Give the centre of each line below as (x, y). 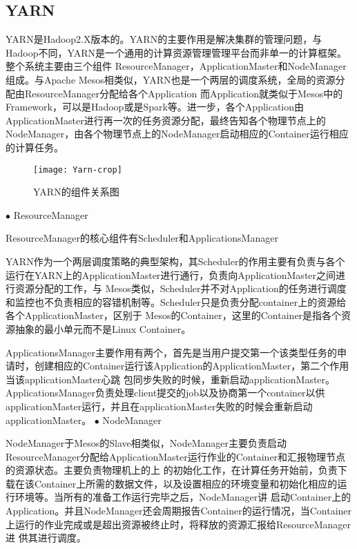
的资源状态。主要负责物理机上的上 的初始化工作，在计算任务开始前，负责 (172, 470)
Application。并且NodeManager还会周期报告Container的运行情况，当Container (179, 511)
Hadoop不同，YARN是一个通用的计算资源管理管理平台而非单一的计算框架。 (176, 52)
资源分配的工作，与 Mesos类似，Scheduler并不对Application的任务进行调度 (181, 288)
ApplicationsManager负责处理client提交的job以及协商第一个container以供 (165, 393)
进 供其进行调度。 (46, 538)
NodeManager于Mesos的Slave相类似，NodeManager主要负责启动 (146, 443)
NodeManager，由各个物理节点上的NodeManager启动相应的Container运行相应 (177, 134)
